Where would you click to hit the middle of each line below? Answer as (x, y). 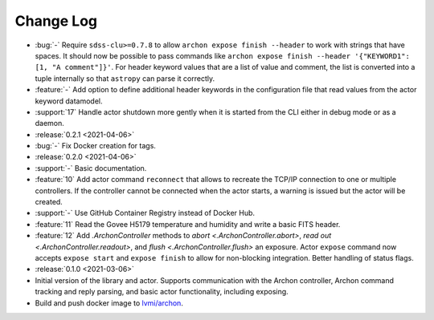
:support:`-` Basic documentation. (91, 168)
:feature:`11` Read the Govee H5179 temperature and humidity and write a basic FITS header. (188, 224)
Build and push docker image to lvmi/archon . (109, 303)
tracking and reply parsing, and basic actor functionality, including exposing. (162, 292)
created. (49, 202)
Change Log (56, 21)
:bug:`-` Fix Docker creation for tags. (96, 146)
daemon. (49, 124)
